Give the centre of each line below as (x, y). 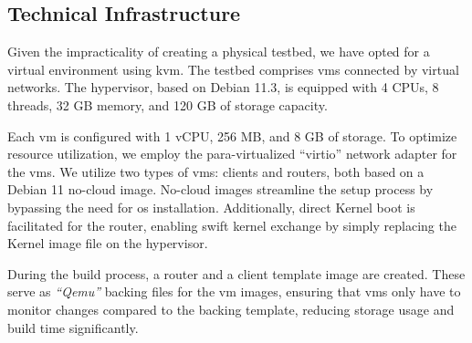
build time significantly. (73, 327)
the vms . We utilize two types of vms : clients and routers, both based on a (216, 171)
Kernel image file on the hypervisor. (108, 243)
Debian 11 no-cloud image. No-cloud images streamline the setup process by (220, 189)
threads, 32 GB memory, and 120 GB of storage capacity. (168, 104)
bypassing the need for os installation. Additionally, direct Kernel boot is (211, 207)
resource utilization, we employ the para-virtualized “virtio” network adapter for (232, 154)
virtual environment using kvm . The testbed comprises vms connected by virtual (233, 69)
